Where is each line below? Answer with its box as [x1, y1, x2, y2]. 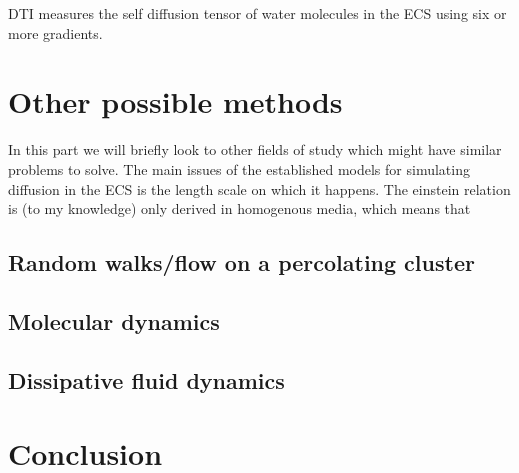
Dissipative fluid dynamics [8, 364, 285, 395]
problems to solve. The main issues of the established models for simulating [8, 158, 470, 179]
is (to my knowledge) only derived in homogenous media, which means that [8, 198, 471, 219]
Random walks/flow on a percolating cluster [8, 247, 475, 278]
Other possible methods [8, 81, 343, 122]
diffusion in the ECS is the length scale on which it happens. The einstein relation [8, 178, 511, 199]
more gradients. [8, 22, 103, 43]
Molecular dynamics [8, 305, 220, 336]
